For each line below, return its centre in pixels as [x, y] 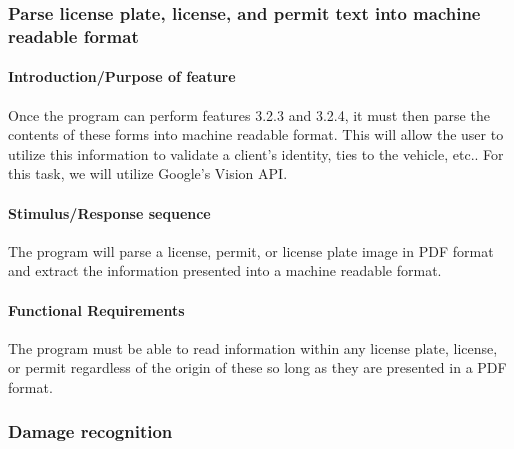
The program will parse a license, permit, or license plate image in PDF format [251, 250]
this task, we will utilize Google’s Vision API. [148, 173]
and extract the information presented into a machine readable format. [225, 270]
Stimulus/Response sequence [109, 212]
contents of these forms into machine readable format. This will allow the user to [256, 134]
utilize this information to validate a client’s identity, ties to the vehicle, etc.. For [256, 153]
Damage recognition [90, 431]
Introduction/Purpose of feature [122, 76]
